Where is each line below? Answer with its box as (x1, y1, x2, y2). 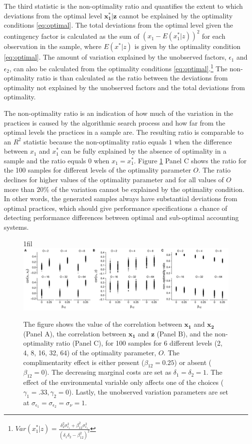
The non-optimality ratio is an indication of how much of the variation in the (4, 108, 234, 118)
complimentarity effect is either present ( (23, 357, 144, 367)
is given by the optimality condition (134, 41, 241, 51)
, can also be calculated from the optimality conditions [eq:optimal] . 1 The (9, 62, 228, 73)
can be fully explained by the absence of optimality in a (61, 146, 227, 156)
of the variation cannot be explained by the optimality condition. (51, 184, 245, 194)
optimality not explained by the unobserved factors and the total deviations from (4, 82, 245, 92)
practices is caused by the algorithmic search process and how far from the (4, 117, 225, 127)
